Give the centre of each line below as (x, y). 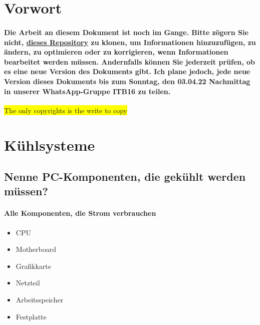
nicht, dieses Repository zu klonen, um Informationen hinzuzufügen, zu (130, 42)
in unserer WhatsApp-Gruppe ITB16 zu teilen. (87, 91)
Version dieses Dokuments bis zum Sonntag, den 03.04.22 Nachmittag (127, 81)
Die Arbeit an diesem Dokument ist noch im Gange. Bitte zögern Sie (126, 32)
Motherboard (36, 249)
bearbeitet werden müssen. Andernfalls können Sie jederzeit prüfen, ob (130, 61)
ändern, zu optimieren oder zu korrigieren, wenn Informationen (116, 52)
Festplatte (31, 316)
